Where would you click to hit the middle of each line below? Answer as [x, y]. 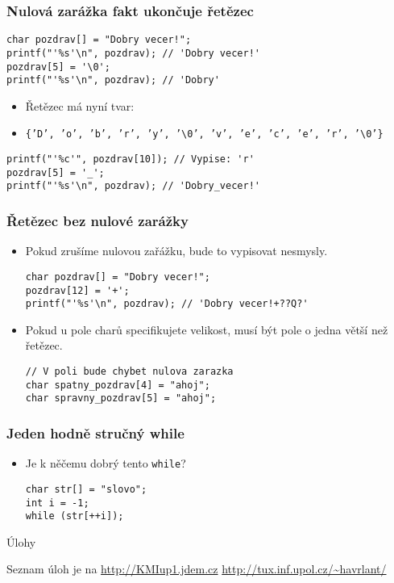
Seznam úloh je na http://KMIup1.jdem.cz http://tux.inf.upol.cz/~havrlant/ [197, 569]
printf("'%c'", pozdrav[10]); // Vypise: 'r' [131, 159]
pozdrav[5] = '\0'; [58, 67]
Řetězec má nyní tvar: [80, 105]
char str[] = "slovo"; [86, 489]
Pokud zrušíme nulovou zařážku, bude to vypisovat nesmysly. [176, 251]
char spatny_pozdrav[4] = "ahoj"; [118, 385]
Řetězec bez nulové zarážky [97, 220]
